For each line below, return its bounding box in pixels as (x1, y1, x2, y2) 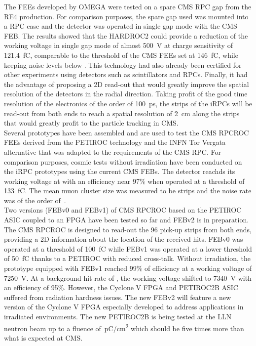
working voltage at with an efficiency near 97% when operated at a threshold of (4, 175, 245, 186)
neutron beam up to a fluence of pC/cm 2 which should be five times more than (4, 321, 244, 333)
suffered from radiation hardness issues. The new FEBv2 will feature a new (4, 292, 231, 302)
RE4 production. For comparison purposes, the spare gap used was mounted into (4, 11, 249, 21)
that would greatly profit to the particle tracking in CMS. (4, 118, 179, 128)
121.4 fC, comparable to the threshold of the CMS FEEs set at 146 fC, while (4, 49, 238, 60)
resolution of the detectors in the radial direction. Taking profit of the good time (4, 88, 248, 99)
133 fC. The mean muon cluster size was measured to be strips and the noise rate (4, 185, 252, 196)
